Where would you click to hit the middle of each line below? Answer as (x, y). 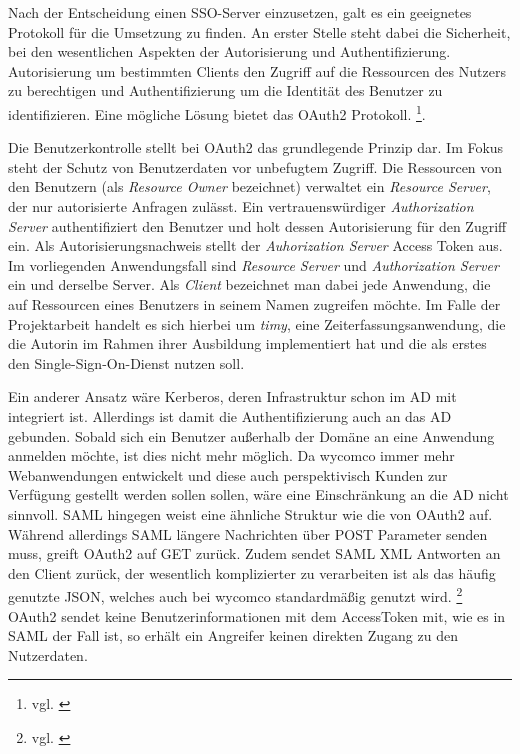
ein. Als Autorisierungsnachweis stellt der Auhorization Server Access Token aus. (255, 245)
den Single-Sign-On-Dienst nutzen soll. (126, 362)
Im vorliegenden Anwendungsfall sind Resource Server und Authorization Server (253, 264)
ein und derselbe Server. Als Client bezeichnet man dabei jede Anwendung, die (249, 284)
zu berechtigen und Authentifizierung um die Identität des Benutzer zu (225, 90)
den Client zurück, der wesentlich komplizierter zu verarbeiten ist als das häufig (252, 572)
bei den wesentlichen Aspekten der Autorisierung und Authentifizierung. (229, 51)
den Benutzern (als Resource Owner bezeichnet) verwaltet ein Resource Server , (249, 186)
